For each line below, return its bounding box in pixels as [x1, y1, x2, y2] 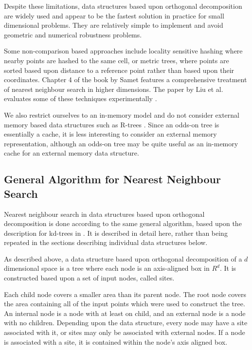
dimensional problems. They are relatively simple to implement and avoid [4, 20, 223, 30]
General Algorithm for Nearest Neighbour [4, 172, 221, 187]
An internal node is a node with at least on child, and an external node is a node [4, 308, 246, 318]
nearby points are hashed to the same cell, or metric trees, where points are [4, 55, 229, 65]
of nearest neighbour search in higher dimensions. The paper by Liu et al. [4, 84, 223, 94]
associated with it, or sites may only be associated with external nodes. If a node [4, 327, 245, 337]
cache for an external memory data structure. [4, 148, 139, 158]
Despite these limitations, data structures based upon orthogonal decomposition [4, 1, 242, 11]
